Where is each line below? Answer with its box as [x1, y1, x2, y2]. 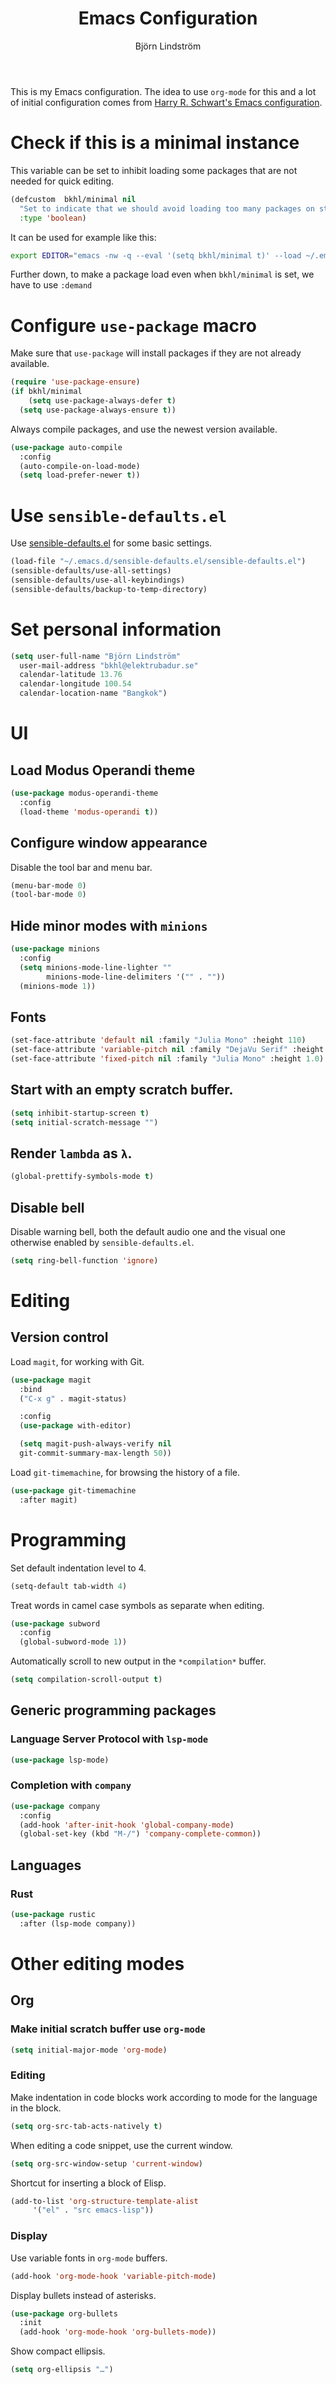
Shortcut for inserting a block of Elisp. [10, 2177, 167, 2189]
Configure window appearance [10, 835, 208, 852]
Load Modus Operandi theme [10, 762, 196, 779]
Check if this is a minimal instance [10, 132, 300, 154]
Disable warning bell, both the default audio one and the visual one [10, 1225, 286, 1237]
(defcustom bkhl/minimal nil [10, 194, 137, 204]
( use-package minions [10, 944, 101, 954]
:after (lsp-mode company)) [19, 1918, 137, 1929]
